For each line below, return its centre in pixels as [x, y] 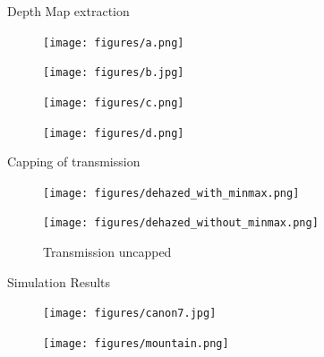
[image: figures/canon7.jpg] [130, 314]
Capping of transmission [74, 161]
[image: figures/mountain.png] [136, 343]
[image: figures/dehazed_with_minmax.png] [171, 193]
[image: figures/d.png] [114, 133]
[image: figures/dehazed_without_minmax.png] [181, 223]
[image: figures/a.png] [114, 42]
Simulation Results [59, 281]
